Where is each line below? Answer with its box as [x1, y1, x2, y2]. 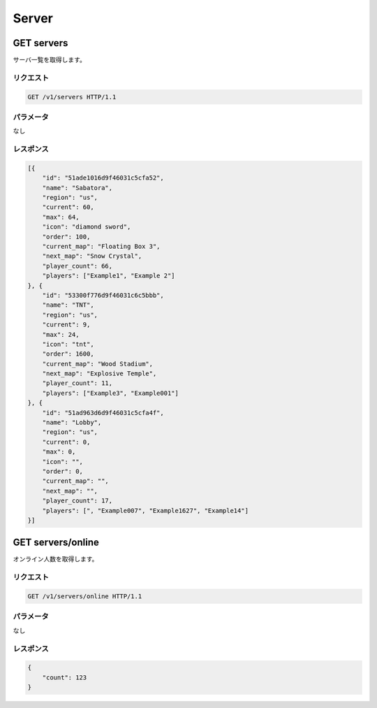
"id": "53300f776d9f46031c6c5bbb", [42, 291, 164, 299]
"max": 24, [42, 331, 80, 338]
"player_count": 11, [42, 380, 113, 387]
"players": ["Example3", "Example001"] [42, 389, 179, 397]
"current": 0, [42, 438, 91, 446]
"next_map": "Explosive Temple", [42, 370, 157, 377]
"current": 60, [42, 203, 94, 211]
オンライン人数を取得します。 [13, 555, 98, 563]
